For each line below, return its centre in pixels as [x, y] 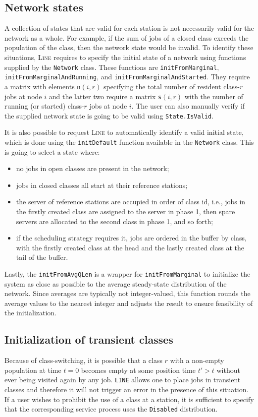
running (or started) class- [44, 106]
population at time [33, 370]
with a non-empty [197, 360]
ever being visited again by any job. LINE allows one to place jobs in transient [123, 380]
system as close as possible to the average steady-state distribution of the [116, 283]
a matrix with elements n [43, 86]
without [228, 370]
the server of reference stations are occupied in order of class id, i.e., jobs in [131, 202]
